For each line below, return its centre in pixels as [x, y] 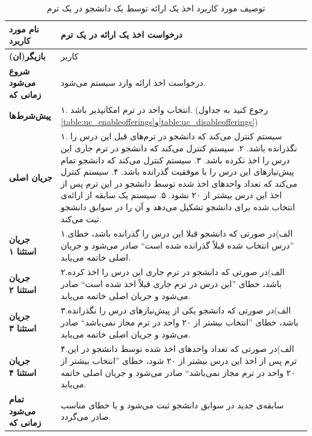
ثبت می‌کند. [81, 218]
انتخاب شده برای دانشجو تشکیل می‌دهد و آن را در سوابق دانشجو [178, 206]
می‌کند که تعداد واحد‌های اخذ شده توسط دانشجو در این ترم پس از [179, 183]
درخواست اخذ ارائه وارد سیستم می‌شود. [133, 83]
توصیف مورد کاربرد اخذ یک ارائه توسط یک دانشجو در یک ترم [156, 8]
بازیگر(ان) [27, 56]
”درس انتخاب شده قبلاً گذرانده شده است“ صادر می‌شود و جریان [177, 245]
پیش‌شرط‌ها [30, 115]
